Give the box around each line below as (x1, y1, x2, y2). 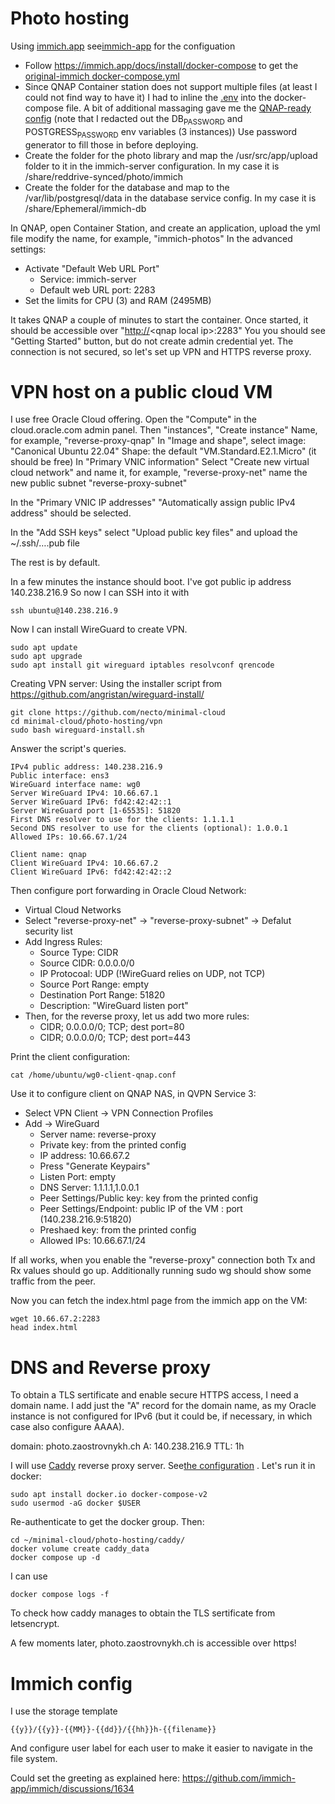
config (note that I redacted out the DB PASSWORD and (24, 112, 243, 127)
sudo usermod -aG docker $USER (10, 1498, 141, 1509)
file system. (10, 1753, 58, 1765)
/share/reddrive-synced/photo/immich (24, 170, 183, 182)
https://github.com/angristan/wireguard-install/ (10, 688, 205, 701)
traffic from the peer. (10, 1275, 96, 1287)
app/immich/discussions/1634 (10, 1783, 135, 1795)
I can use (10, 1570, 48, 1582)
